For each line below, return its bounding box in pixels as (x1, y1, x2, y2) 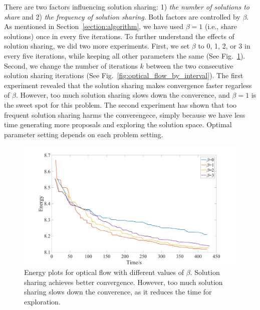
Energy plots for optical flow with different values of (24, 267, 184, 277)
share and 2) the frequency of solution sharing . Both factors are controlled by (4, 11, 240, 22)
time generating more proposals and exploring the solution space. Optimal (4, 119, 232, 130)
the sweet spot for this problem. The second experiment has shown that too (4, 99, 237, 110)
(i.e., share (204, 21, 237, 32)
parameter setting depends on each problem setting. (4, 129, 163, 139)
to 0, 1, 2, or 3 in (198, 41, 250, 51)
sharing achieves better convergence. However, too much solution (24, 276, 223, 287)
